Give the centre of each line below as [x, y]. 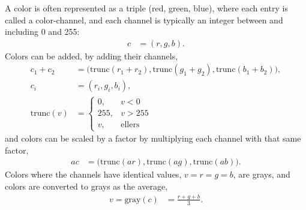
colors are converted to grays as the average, [86, 186]
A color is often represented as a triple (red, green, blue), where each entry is [146, 8]
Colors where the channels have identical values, [93, 174]
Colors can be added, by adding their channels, [91, 55]
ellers [130, 124]
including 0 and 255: [42, 31]
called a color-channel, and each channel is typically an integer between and [144, 19]
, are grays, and [262, 174]
